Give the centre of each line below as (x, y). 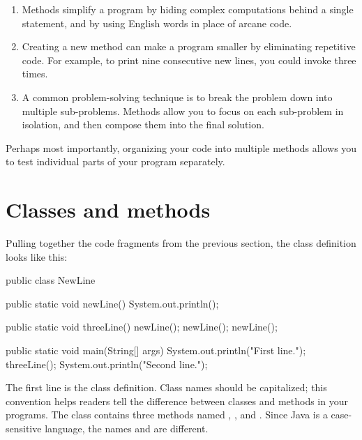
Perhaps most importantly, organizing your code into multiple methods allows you (181, 147)
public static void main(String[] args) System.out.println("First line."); (156, 350)
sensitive (24, 428)
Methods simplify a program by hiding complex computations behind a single (188, 9)
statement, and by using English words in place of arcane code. (157, 23)
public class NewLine (51, 280)
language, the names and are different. (127, 428)
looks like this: (37, 256)
